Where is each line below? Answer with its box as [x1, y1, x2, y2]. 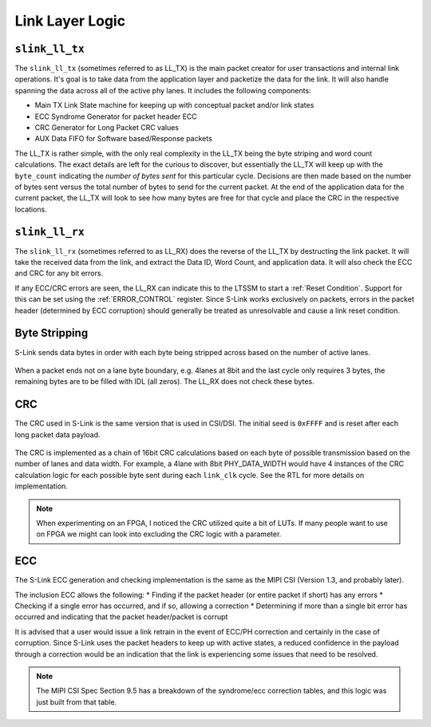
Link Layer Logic [14, 12, 126, 30]
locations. [14, 204, 47, 214]
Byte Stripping [14, 326, 89, 340]
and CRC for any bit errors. [14, 268, 104, 279]
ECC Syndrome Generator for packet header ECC [34, 112, 197, 121]
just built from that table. [36, 697, 117, 706]
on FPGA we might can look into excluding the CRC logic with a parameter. [36, 529, 282, 539]
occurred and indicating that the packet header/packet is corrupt [14, 612, 228, 622]
